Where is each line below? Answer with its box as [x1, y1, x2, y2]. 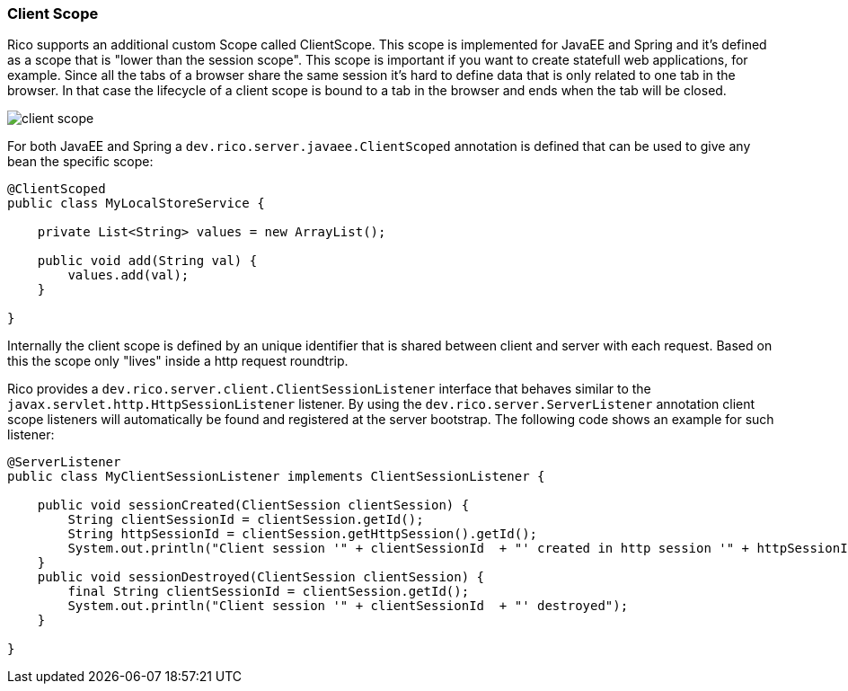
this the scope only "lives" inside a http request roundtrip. [7, 353, 349, 369]
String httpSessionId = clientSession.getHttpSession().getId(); [67, 527, 538, 542]
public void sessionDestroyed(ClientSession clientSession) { [37, 570, 485, 585]
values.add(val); [67, 268, 190, 283]
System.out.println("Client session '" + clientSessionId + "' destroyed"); [67, 598, 629, 614]
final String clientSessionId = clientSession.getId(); [67, 584, 470, 599]
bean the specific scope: [7, 154, 154, 170]
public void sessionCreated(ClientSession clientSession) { [37, 498, 470, 513]
